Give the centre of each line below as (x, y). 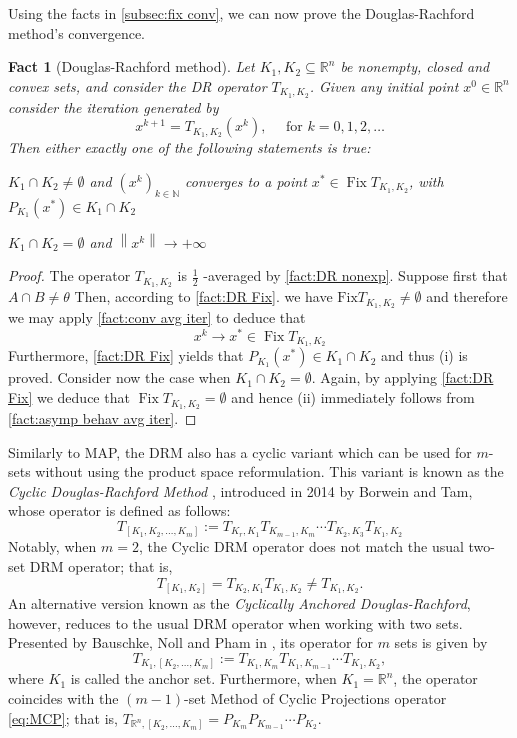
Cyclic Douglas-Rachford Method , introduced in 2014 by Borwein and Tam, (240, 490)
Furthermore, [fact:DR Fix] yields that (126, 355)
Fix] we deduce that (69, 397)
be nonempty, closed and (415, 66)
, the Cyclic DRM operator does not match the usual (301, 546)
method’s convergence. (76, 32)
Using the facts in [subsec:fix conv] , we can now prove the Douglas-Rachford (241, 13)
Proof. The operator (69, 275)
